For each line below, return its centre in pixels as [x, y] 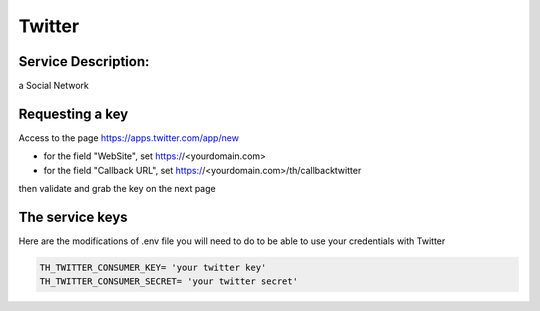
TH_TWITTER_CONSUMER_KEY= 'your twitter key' [153, 268]
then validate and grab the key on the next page [117, 189]
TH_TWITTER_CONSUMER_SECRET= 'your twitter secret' [169, 281]
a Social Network [54, 86]
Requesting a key [73, 113]
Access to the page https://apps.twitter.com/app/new [129, 137]
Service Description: [84, 61]
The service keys [73, 216]
